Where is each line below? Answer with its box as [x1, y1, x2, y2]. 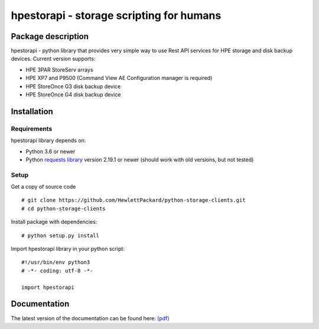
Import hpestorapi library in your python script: [11, 246, 125, 253]
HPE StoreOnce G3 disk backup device [25, 83, 121, 90]
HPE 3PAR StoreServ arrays [25, 66, 93, 73]
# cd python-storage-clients [21, 205, 106, 212]
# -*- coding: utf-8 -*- [21, 267, 93, 274]
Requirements [11, 124, 53, 133]
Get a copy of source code [11, 183, 76, 191]
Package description [11, 31, 89, 41]
